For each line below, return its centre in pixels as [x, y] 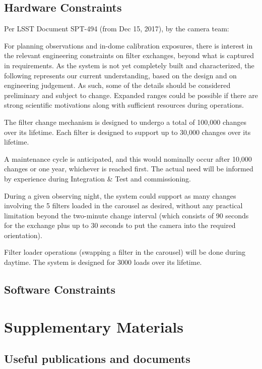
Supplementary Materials [94, 326]
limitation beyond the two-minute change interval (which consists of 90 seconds [126, 215]
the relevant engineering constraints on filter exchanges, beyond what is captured [129, 55]
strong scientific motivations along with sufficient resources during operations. [124, 105]
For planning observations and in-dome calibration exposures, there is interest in [128, 45]
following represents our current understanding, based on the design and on [120, 75]
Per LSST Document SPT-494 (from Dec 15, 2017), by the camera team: [117, 29]
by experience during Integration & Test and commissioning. [97, 178]
